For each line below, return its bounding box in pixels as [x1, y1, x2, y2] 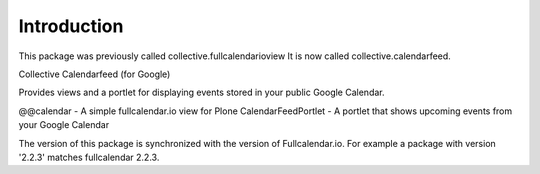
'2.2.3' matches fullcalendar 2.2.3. [18, 151, 160, 163]
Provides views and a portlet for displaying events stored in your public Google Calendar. [18, 86, 385, 99]
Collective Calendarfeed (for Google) [18, 68, 171, 80]
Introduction [18, 15, 124, 37]
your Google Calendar [18, 119, 110, 131]
